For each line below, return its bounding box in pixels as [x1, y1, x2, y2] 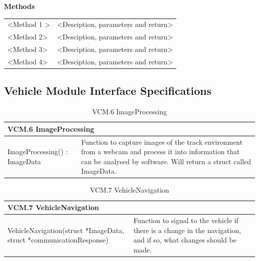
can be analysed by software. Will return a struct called [81, 156, 251, 166]
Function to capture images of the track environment [81, 136, 243, 147]
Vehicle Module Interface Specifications [4, 83, 212, 98]
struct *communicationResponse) [7, 235, 109, 245]
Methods [4, 1, 35, 11]
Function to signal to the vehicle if [133, 215, 239, 225]
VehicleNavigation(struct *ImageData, [7, 225, 125, 235]
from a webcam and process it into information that [81, 146, 240, 157]
